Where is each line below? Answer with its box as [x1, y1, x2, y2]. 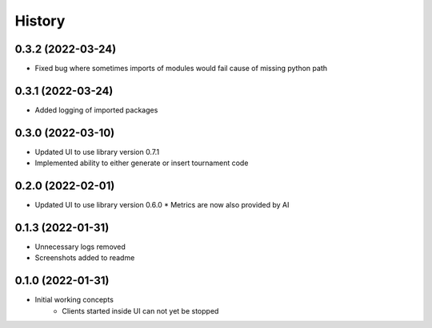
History [14, 12, 66, 30]
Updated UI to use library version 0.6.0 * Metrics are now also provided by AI [34, 200, 290, 210]
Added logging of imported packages [34, 105, 158, 115]
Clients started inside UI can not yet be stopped [62, 306, 219, 315]
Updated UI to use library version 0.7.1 [34, 147, 160, 156]
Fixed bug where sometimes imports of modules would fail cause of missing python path [34, 64, 328, 73]
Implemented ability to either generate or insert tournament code [34, 158, 249, 168]
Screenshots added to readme [34, 253, 135, 263]
